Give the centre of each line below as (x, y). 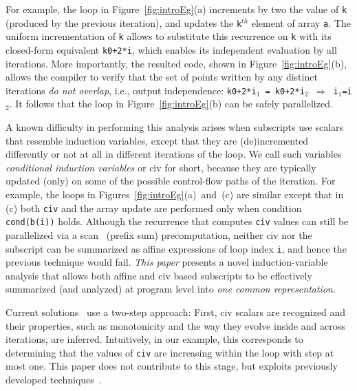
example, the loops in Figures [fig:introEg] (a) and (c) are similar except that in (175, 194)
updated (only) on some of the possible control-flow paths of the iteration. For (171, 181)
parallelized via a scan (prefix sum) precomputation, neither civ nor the (159, 234)
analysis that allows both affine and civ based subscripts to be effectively (159, 275)
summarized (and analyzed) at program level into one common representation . (171, 289)
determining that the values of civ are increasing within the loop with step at (170, 352)
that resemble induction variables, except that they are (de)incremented (157, 140)
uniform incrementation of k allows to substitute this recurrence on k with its (169, 36)
